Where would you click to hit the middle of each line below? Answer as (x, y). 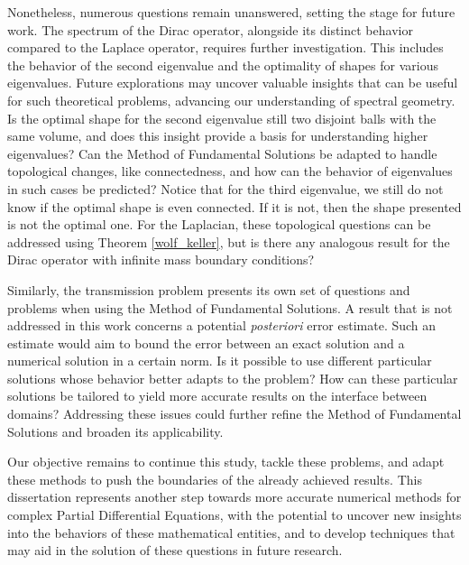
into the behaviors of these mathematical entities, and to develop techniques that (231, 532)
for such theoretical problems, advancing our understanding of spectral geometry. (231, 100)
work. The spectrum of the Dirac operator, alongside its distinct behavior (210, 29)
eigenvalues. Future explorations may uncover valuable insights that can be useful (233, 83)
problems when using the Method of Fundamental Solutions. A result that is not (230, 307)
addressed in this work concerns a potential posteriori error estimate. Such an (222, 325)
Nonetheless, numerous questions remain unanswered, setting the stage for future (231, 12)
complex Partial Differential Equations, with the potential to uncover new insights (234, 515)
